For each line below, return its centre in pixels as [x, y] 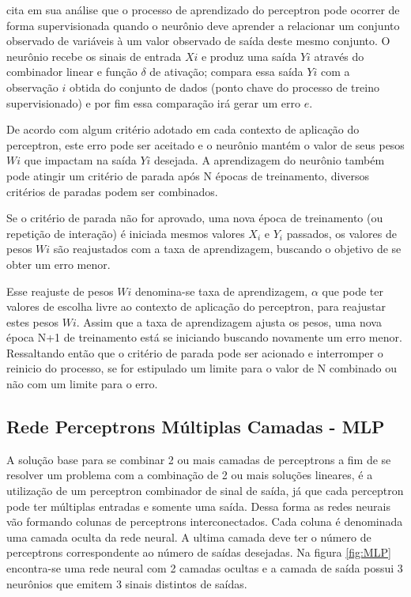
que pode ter [353, 291]
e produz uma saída [249, 56]
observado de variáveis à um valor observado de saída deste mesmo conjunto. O [198, 41]
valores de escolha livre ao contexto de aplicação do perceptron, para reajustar [196, 306]
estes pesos [32, 321]
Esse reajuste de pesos [60, 291]
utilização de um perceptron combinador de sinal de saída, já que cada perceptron [205, 491]
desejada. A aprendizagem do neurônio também [270, 160]
